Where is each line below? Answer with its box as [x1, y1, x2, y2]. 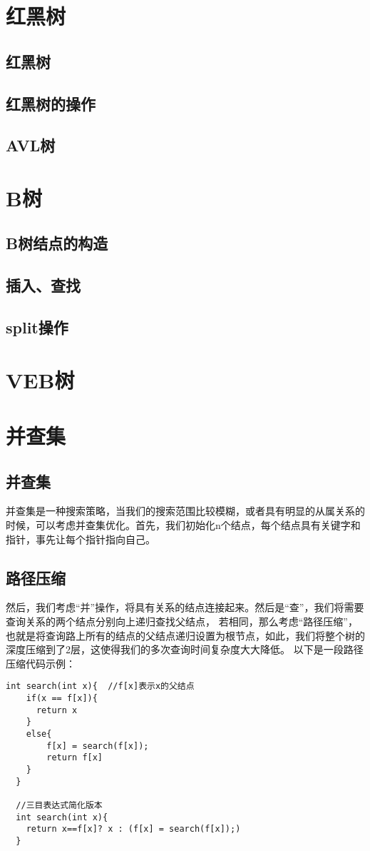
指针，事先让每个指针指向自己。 [6, 531, 155, 546]
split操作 [6, 316, 68, 338]
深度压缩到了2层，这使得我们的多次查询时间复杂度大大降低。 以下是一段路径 [6, 642, 364, 657]
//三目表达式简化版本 [16, 800, 103, 810]
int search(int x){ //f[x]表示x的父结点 [6, 681, 195, 692]
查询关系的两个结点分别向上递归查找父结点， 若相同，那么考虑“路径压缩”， [6, 613, 358, 628]
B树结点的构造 [6, 232, 108, 254]
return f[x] [46, 752, 103, 763]
